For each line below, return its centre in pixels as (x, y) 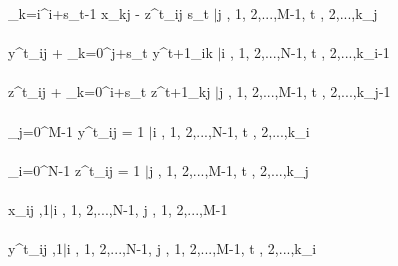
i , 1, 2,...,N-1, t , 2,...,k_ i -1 (305, 52)
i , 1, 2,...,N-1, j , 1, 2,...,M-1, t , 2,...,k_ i (191, 248)
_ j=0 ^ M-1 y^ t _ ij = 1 (76, 130)
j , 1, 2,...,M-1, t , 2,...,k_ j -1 (305, 91)
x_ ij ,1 (29, 208)
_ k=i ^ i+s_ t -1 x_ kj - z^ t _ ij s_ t (108, 13)
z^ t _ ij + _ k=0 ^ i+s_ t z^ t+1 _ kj (109, 91)
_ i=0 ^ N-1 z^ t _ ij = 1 (74, 169)
